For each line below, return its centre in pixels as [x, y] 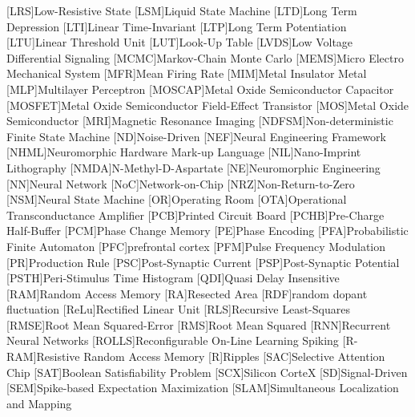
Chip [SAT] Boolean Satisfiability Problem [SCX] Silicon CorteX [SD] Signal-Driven [207, 372]
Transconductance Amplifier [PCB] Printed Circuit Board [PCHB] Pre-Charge [195, 215]
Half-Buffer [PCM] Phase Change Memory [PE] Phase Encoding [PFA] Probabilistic [207, 231]
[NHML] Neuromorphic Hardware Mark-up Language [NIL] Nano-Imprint [184, 152]
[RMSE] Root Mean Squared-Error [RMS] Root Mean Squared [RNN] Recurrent [199, 324]
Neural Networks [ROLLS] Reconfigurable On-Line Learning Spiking [173, 340]
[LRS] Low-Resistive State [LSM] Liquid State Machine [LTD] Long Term [182, 10]
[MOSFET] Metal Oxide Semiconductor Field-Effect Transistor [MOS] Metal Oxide [208, 105]
